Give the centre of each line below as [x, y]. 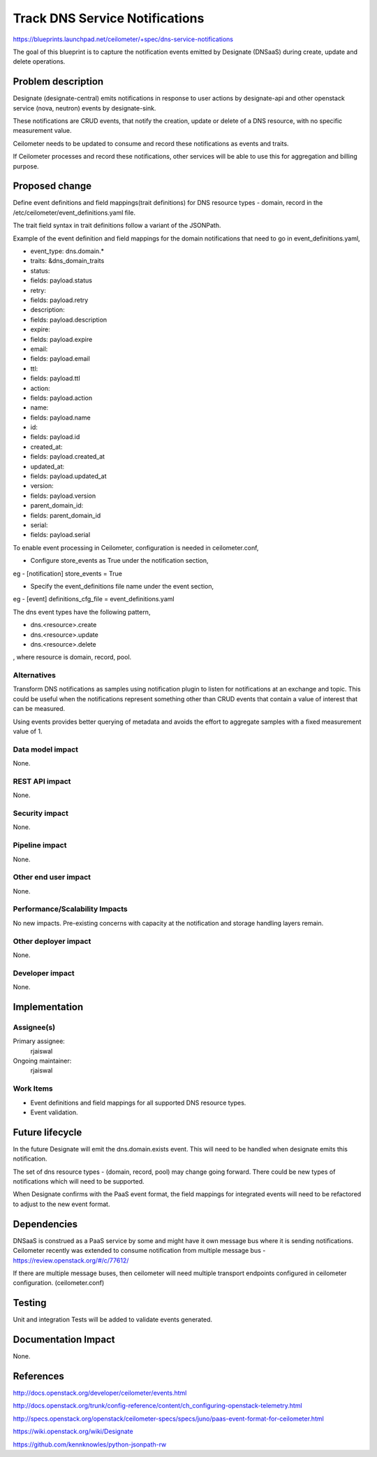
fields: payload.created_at [67, 457]
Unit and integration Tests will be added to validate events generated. [113, 1320]
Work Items [33, 1089]
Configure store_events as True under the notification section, [119, 561]
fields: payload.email [60, 359]
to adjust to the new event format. [61, 1204]
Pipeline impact [40, 845]
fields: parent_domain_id [66, 515]
